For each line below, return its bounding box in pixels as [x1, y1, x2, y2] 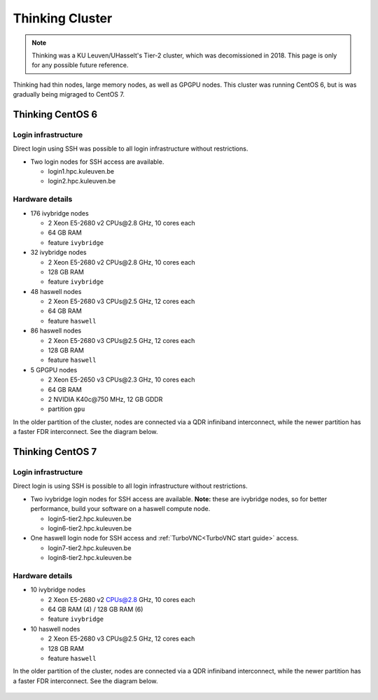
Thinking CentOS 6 [13, 108, 98, 120]
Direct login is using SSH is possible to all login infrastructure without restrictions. [13, 482, 248, 490]
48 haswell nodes [30, 287, 82, 295]
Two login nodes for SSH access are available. [30, 157, 164, 166]
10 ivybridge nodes [30, 585, 86, 594]
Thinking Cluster [13, 10, 113, 26]
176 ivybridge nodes [30, 209, 89, 217]
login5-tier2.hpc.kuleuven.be [48, 514, 132, 523]
